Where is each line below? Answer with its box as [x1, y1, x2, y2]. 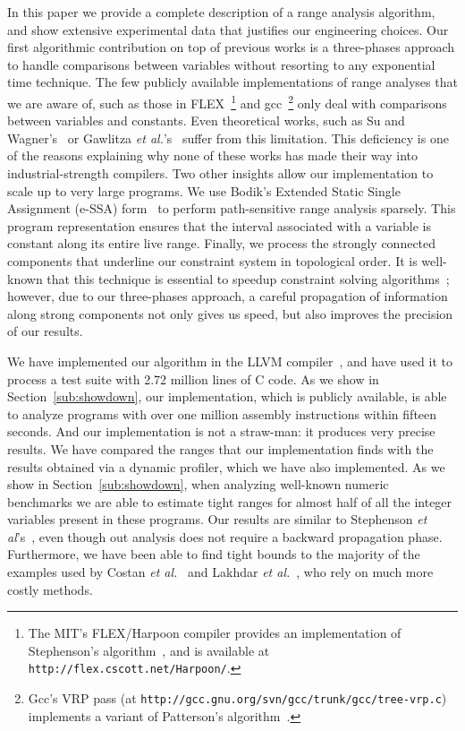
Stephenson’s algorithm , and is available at [28, 641, 270, 659]
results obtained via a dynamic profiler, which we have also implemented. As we [7, 457, 445, 476]
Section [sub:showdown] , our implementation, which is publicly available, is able [7, 387, 447, 406]
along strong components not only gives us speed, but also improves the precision [7, 304, 453, 322]
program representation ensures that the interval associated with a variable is [7, 216, 431, 235]
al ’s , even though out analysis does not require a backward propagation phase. [7, 527, 443, 546]
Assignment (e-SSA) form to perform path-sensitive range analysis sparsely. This [7, 199, 456, 218]
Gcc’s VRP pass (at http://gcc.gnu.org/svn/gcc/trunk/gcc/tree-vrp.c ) [28, 689, 447, 708]
